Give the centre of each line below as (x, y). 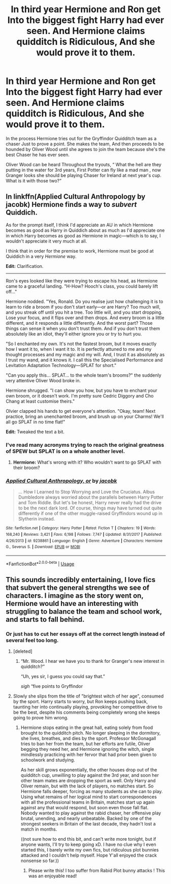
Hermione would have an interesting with (72, 604)
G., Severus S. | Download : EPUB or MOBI (43, 547)
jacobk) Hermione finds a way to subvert (71, 205)
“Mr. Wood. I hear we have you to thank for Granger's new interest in (92, 661)
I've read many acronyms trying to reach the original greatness (85, 445)
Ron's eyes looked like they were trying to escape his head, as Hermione (82, 281)
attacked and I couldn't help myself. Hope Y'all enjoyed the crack (89, 856)
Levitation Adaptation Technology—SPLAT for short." (61, 365)
